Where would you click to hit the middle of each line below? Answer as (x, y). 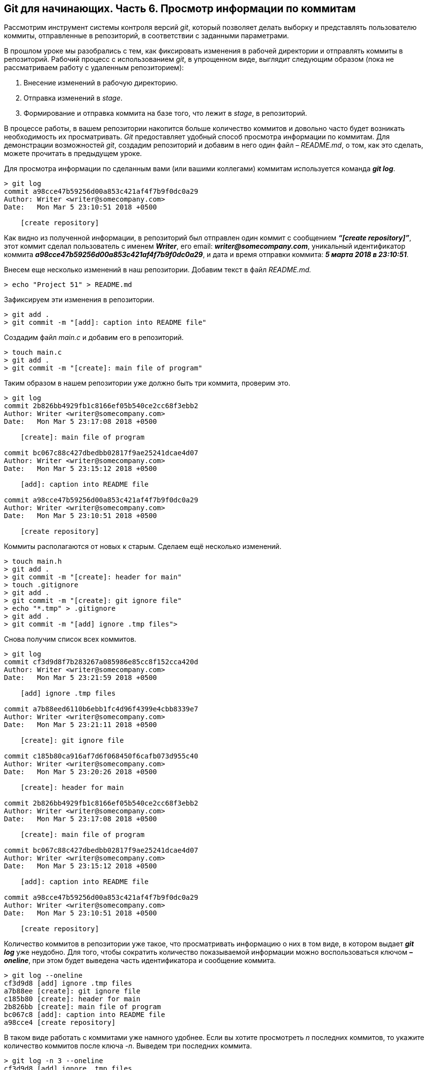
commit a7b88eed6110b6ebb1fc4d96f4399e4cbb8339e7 (101, 709)
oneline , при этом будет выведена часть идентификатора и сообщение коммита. (140, 961)
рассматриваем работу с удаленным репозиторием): (94, 68)
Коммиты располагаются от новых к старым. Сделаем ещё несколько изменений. (143, 547)
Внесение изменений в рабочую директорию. (101, 83)
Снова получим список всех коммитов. (70, 639)
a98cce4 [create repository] (60, 1023)
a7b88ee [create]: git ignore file (72, 991)
